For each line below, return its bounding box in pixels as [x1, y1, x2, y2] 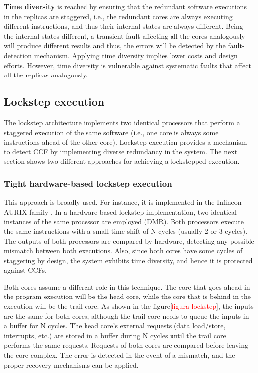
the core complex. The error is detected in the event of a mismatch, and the [4, 350, 235, 360]
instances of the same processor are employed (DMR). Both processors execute [4, 216, 244, 226]
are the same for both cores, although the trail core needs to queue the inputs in [4, 310, 249, 321]
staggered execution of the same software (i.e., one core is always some [4, 127, 219, 137]
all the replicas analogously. [4, 70, 88, 80]
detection [4, 50, 32, 60]
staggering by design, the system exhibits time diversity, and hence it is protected [4, 255, 253, 265]
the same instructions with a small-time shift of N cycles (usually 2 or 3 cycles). [4, 225, 248, 236]
